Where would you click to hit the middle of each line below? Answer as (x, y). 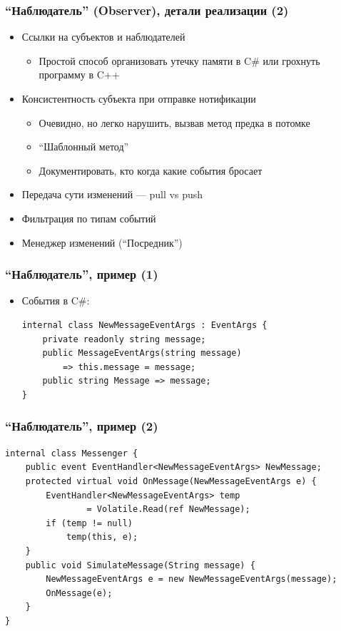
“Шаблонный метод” (84, 147)
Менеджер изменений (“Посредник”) (102, 242)
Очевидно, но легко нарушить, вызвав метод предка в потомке (174, 122)
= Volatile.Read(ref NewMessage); (168, 509)
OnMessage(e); (79, 593)
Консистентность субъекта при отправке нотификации (139, 98)
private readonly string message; (124, 339)
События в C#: (56, 301)
